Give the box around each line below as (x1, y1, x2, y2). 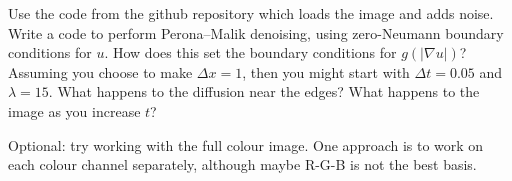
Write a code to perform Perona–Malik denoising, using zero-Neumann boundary (8, 22, 504, 43)
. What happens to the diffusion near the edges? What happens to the (48, 81, 480, 102)
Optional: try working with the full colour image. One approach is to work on (8, 134, 484, 155)
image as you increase (8, 100, 141, 121)
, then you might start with (242, 61, 410, 82)
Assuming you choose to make (8, 61, 193, 82)
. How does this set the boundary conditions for (104, 42, 397, 63)
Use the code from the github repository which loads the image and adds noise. (8, 3, 494, 23)
